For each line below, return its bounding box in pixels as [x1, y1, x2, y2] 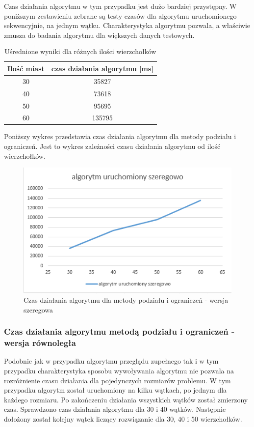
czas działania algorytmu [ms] [51, 63, 153, 73]
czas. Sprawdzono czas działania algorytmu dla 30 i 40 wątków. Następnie [4, 404, 226, 414]
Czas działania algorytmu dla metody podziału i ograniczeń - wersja [24, 295, 229, 305]
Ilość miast [7, 63, 45, 73]
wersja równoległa [4, 337, 76, 349]
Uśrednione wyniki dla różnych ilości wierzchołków [4, 46, 156, 57]
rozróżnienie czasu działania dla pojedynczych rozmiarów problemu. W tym [4, 375, 231, 385]
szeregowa [24, 304, 53, 314]
